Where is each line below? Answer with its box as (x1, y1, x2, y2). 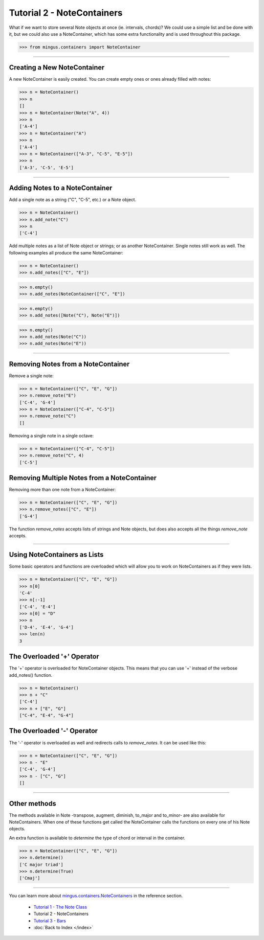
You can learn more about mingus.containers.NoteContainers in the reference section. (9, 893, 183, 899)
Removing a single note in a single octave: (9, 433, 94, 438)
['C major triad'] (19, 862, 64, 867)
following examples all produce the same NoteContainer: (9, 250, 123, 255)
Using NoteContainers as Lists (9, 550, 104, 559)
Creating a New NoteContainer (9, 64, 105, 72)
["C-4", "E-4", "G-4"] (19, 712, 74, 718)
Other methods (9, 799, 56, 807)
